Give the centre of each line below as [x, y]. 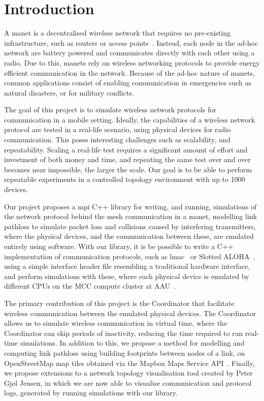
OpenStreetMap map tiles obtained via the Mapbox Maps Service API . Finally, [129, 363]
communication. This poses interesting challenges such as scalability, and [117, 140]
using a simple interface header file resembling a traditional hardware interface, [127, 266]
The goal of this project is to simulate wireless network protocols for [110, 110]
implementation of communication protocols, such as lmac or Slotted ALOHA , [130, 256]
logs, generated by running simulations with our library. [91, 393]
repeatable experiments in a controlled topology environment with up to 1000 [125, 179]
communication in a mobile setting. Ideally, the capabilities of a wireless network [130, 119]
